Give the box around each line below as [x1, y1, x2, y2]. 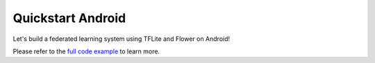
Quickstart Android [12, 10, 126, 26]
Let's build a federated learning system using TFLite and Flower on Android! [12, 35, 231, 43]
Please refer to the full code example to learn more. [12, 47, 160, 55]
